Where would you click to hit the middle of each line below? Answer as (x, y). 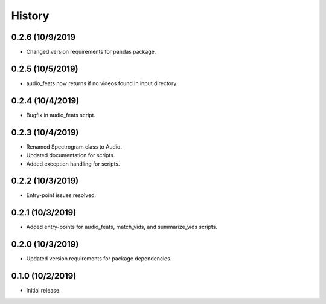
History (30, 16)
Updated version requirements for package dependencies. (99, 259)
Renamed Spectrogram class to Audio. (74, 147)
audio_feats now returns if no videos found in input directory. (102, 83)
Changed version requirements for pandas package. (91, 52)
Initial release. (43, 291)
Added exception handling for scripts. (73, 164)
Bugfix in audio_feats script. (61, 115)
